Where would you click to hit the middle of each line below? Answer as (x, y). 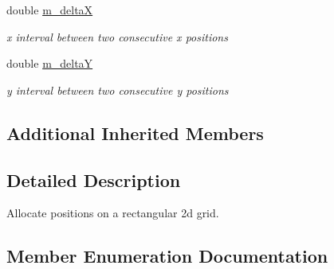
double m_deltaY (50, 63)
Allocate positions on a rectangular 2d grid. (113, 213)
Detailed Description (94, 179)
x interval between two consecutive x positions (117, 36)
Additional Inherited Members (135, 133)
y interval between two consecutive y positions (118, 90)
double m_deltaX (50, 10)
